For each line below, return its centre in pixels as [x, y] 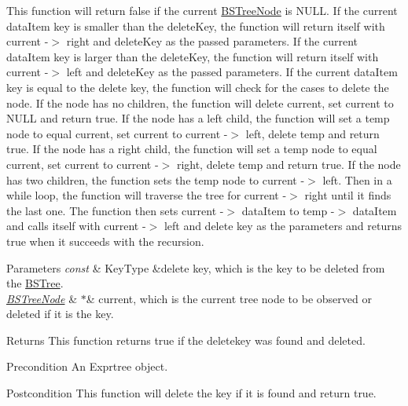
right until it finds [348, 195]
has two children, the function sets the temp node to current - [156, 179]
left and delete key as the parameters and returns [283, 226]
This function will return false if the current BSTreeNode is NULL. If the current [202, 10]
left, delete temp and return [312, 133]
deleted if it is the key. [60, 314]
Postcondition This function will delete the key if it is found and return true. [191, 393]
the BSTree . [35, 283]
